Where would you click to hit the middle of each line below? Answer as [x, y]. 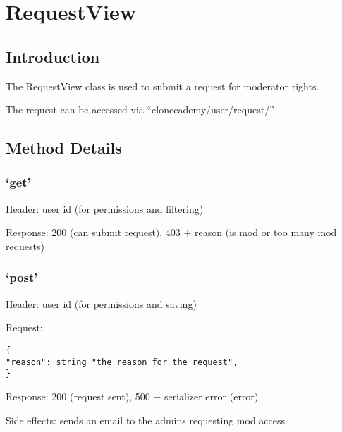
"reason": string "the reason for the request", [122, 362]
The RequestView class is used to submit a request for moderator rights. [163, 86]
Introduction [53, 56]
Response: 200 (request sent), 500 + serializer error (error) [132, 396]
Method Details [64, 148]
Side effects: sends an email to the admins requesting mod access [146, 420]
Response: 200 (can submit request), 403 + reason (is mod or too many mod [171, 232]
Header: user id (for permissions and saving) [101, 303]
